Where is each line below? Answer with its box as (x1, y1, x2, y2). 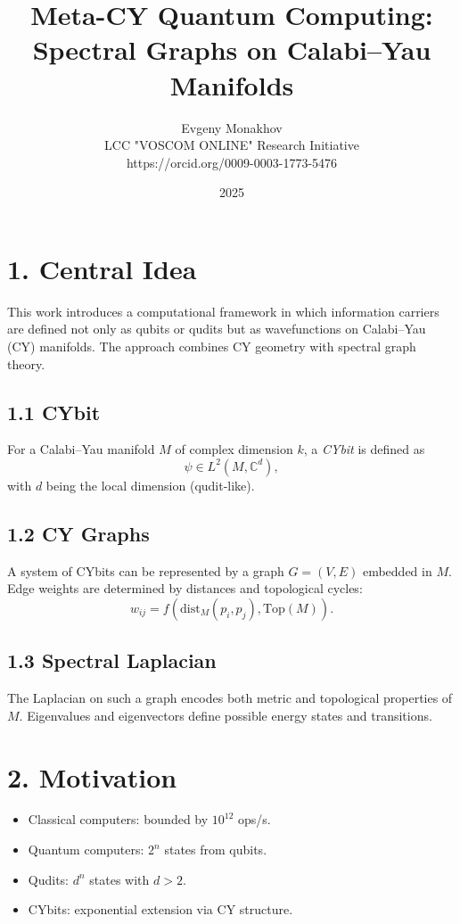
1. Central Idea (7, 250, 197, 286)
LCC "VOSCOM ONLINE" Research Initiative (104, 136, 359, 154)
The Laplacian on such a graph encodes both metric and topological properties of (7, 689, 453, 707)
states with (89, 870, 150, 888)
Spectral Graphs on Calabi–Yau (32, 31, 431, 68)
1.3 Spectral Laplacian (7, 647, 217, 674)
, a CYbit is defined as (303, 440, 425, 458)
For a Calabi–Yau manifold (7, 440, 155, 458)
